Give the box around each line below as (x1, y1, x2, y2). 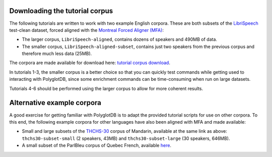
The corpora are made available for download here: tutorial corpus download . (9, 60, 171, 66)
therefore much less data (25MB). (22, 50, 92, 57)
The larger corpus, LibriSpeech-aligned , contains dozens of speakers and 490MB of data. (22, 36, 218, 42)
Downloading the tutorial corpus (9, 7, 113, 15)
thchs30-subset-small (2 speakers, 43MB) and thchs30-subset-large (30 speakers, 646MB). (22, 135, 230, 141)
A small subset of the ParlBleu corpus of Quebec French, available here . (22, 142, 171, 148)
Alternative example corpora (9, 98, 102, 107)
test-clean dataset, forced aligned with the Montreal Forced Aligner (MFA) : (9, 27, 164, 33)
